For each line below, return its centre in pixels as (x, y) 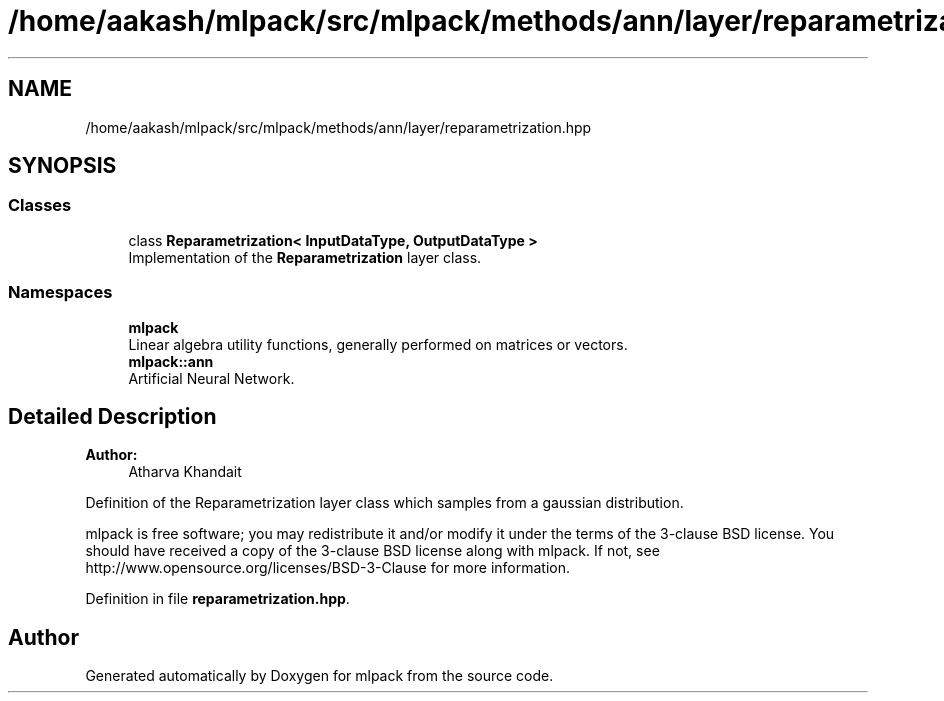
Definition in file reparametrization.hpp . (217, 599)
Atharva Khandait (185, 472)
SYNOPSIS (62, 166)
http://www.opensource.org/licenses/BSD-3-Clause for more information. (327, 568)
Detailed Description (112, 416)
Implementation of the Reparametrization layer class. (305, 257)
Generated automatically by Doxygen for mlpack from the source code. (319, 676)
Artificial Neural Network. (211, 378)
